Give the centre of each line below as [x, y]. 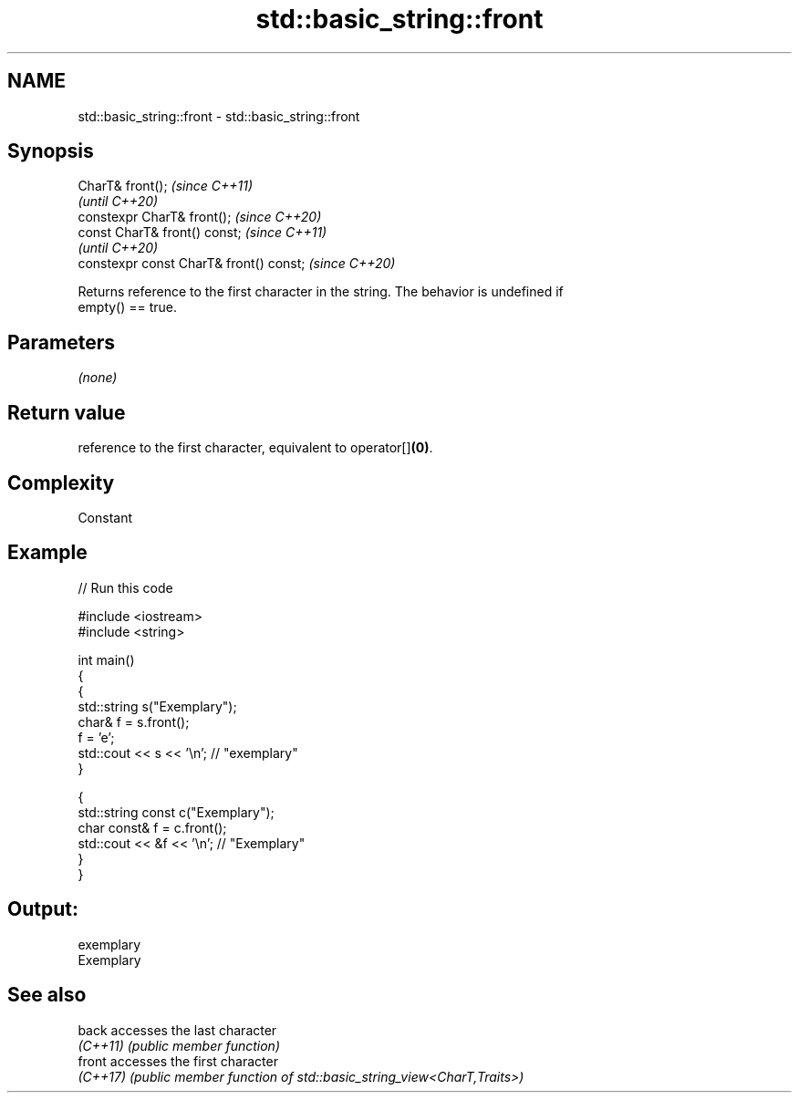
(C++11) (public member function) [179, 1045]
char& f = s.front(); [134, 721]
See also [47, 995]
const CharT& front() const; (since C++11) [202, 233]
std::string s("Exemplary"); [157, 706]
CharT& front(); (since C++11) [166, 186]
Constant [105, 517]
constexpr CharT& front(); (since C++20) [200, 217]
